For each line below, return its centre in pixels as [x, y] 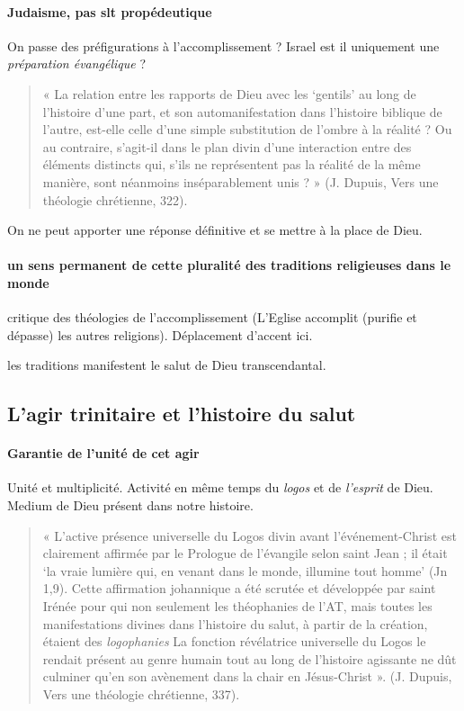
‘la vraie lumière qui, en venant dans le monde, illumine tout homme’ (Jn [245, 570]
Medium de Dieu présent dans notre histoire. [130, 505]
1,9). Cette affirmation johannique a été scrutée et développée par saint [239, 588]
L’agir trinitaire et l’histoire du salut [182, 414]
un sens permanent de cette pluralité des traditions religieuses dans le [229, 265]
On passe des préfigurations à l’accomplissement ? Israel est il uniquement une [223, 45]
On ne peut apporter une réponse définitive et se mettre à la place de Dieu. [215, 230]
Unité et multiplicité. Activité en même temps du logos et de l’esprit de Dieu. [220, 487]
